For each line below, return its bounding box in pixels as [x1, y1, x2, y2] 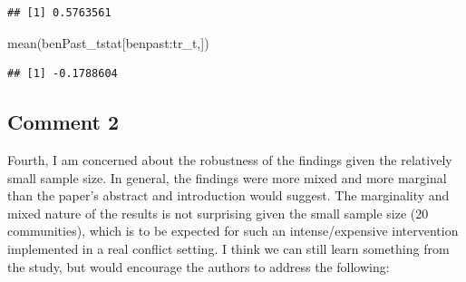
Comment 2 [7, 108, 120, 136]
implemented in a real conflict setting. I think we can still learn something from [7, 238, 450, 258]
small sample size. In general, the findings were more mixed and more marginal [7, 168, 447, 187]
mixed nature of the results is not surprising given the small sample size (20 [7, 203, 429, 222]
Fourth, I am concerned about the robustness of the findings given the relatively [7, 150, 452, 169]
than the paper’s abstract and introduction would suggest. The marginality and [7, 186, 450, 205]
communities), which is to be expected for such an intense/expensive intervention [7, 221, 459, 240]
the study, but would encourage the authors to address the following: [7, 257, 390, 276]
